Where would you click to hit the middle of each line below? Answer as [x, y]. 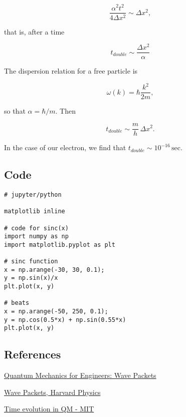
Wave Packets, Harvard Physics [52, 392]
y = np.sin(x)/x [31, 278]
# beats [17, 303]
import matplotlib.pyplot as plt [60, 245]
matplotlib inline [35, 212]
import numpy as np [36, 237]
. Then [65, 111]
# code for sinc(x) [36, 228]
